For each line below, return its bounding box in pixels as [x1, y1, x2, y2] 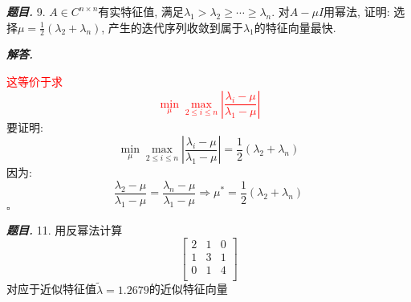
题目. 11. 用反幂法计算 [6, 221, 123, 238]
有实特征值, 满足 [98, 3, 184, 19]
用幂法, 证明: [324, 3, 390, 19]
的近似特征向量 [149, 280, 228, 297]
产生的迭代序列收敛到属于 [108, 18, 243, 35]
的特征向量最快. [254, 18, 336, 35]
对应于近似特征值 [6, 280, 96, 297]
